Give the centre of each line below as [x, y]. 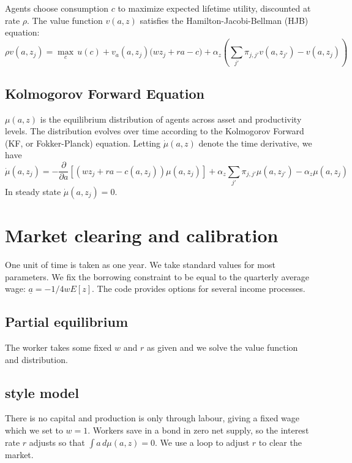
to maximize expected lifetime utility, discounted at [214, 8]
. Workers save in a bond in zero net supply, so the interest [198, 430]
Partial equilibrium [67, 322]
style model [42, 392]
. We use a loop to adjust [202, 442]
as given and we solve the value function [223, 347]
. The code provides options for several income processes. [199, 289]
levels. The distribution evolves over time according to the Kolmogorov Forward [155, 131]
